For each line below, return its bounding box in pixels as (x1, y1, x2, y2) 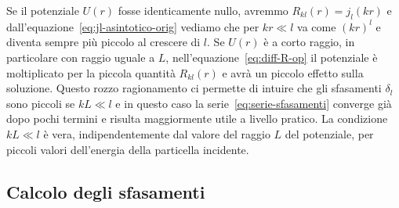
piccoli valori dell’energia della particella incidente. (6, 141, 249, 157)
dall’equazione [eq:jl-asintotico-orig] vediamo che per (6, 18, 259, 34)
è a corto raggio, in (263, 34, 355, 50)
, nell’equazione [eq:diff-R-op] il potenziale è (165, 48, 378, 65)
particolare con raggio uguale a (6, 48, 155, 65)
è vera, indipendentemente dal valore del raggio (43, 125, 270, 142)
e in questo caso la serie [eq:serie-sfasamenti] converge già (115, 95, 392, 111)
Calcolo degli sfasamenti (6, 179, 205, 203)
